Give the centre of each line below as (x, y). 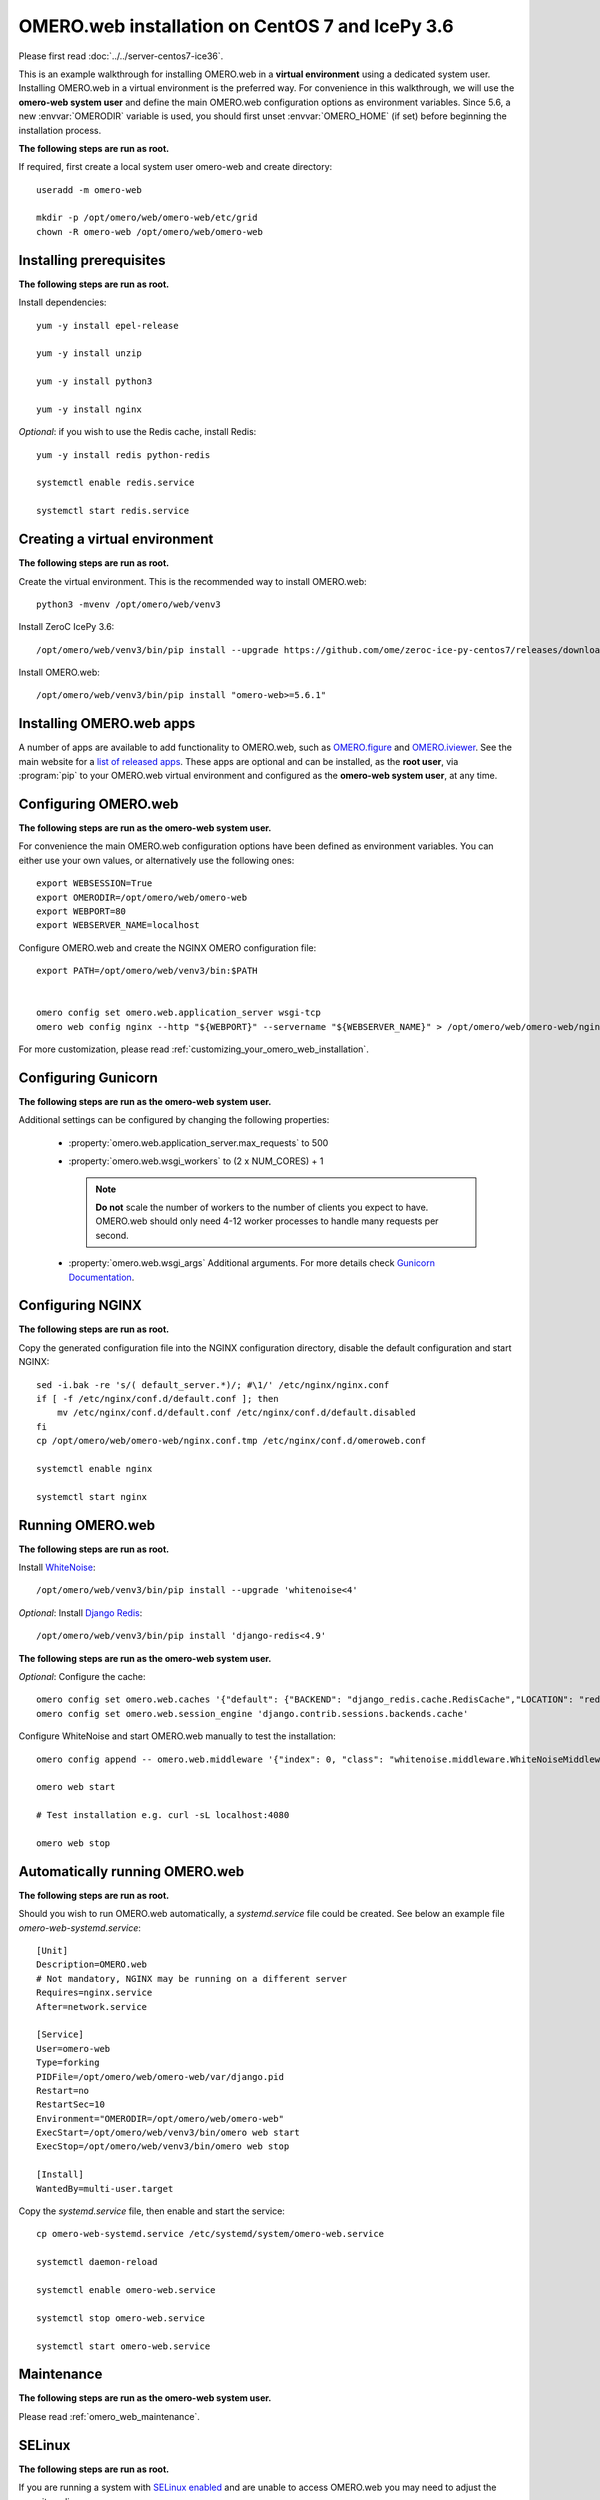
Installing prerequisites (92, 260)
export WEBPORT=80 (81, 911)
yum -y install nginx (89, 409)
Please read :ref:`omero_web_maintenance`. (109, 2416)
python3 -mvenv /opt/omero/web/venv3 (129, 604)
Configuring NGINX (80, 1305)
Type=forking (68, 2063)
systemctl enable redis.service (115, 483)
